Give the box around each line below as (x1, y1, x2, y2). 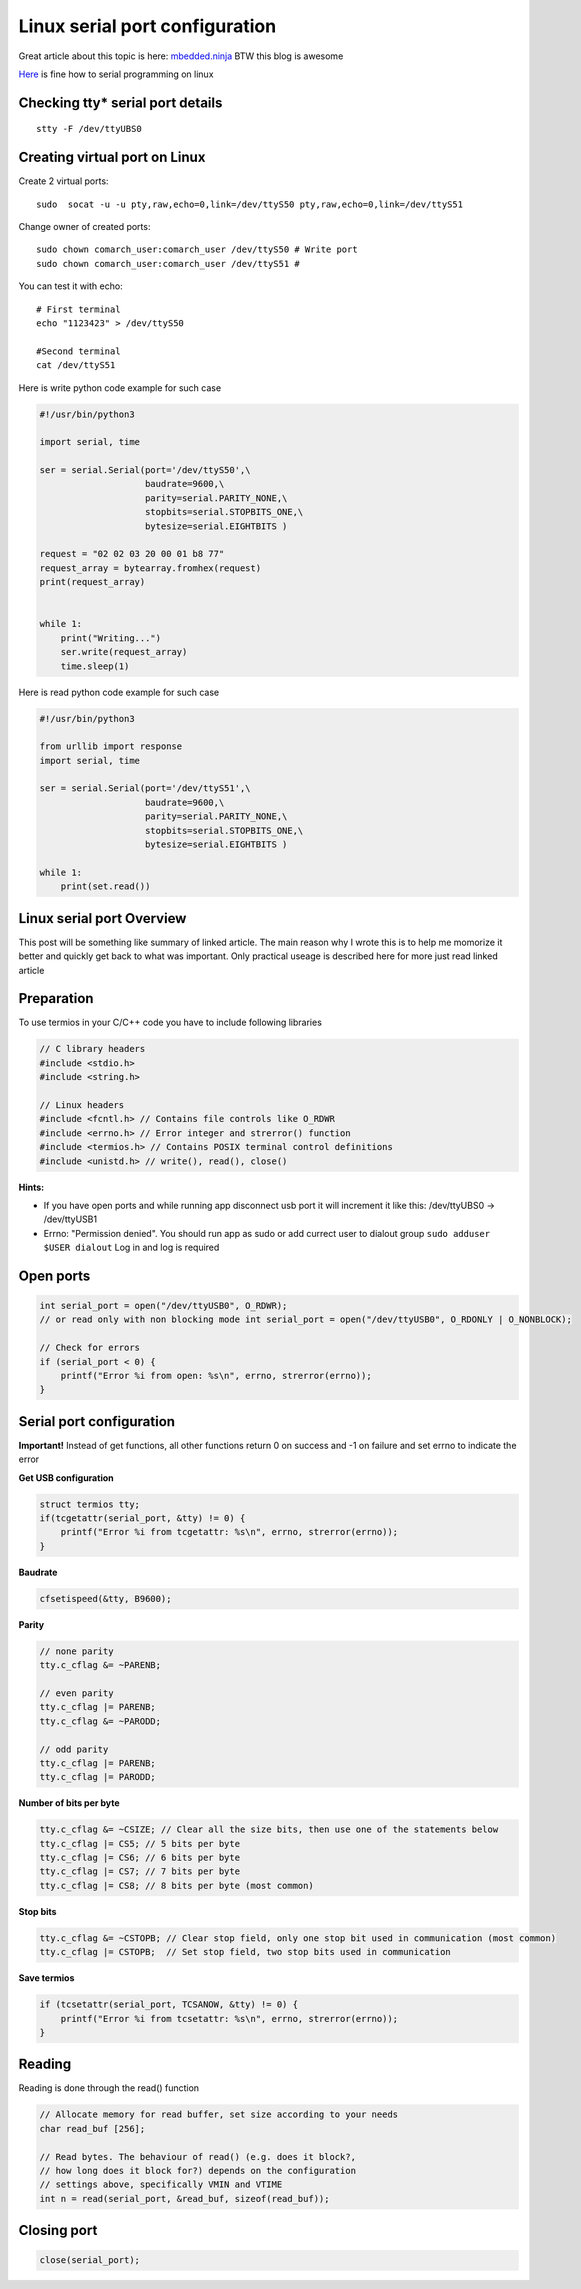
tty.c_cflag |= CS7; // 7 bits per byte (39, 1866, 240, 1877)
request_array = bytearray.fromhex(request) (39, 562, 262, 574)
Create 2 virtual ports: (18, 175, 109, 187)
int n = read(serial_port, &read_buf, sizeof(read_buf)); (39, 2193, 330, 2204)
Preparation (18, 990, 94, 1007)
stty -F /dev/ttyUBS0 (36, 123, 142, 135)
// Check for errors (39, 1342, 140, 1354)
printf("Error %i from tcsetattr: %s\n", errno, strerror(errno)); (60, 2013, 399, 2024)
